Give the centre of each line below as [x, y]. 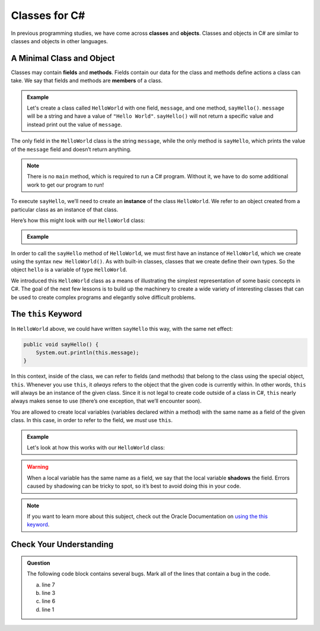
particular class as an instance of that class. [65, 210]
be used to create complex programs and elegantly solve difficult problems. [103, 297]
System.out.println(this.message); [87, 352]
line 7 [49, 585]
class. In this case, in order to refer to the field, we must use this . [92, 420]
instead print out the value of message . [75, 124]
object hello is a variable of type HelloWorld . [69, 270]
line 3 [49, 593]
